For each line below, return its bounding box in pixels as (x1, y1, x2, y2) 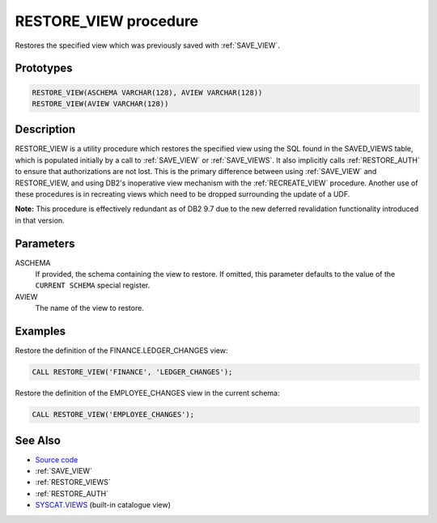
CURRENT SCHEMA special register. (35, 280, 151, 291)
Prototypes (15, 62, 73, 75)
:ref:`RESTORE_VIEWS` (35, 478, 111, 487)
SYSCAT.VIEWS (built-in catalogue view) (35, 500, 172, 510)
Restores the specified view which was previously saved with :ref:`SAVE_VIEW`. (15, 40, 281, 50)
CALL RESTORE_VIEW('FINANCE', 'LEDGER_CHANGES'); (32, 368, 233, 376)
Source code (35, 454, 78, 465)
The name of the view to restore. (35, 304, 145, 313)
